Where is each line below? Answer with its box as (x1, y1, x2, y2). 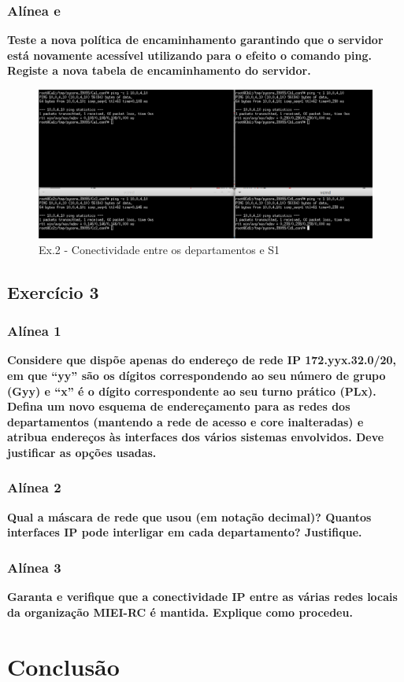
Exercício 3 (7, 279, 99, 304)
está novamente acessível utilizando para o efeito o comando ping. (7, 46, 372, 63)
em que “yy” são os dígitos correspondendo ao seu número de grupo (7, 367, 386, 383)
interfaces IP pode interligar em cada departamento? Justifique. (7, 524, 362, 540)
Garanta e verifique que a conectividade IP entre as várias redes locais (7, 588, 398, 605)
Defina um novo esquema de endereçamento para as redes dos (7, 398, 350, 415)
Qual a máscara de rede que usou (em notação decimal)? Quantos (7, 508, 372, 525)
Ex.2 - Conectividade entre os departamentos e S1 (39, 241, 280, 257)
